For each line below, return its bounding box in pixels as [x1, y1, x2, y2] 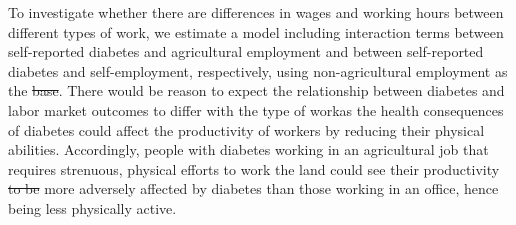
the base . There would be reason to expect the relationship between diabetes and [8, 80, 505, 101]
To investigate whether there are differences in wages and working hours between [8, 2, 504, 22]
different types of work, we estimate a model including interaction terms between [8, 21, 504, 42]
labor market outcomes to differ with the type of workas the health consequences [8, 99, 504, 120]
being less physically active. [8, 197, 177, 218]
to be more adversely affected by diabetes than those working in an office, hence [8, 178, 499, 199]
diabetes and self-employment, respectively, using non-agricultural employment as [8, 60, 508, 81]
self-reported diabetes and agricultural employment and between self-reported [8, 41, 484, 62]
